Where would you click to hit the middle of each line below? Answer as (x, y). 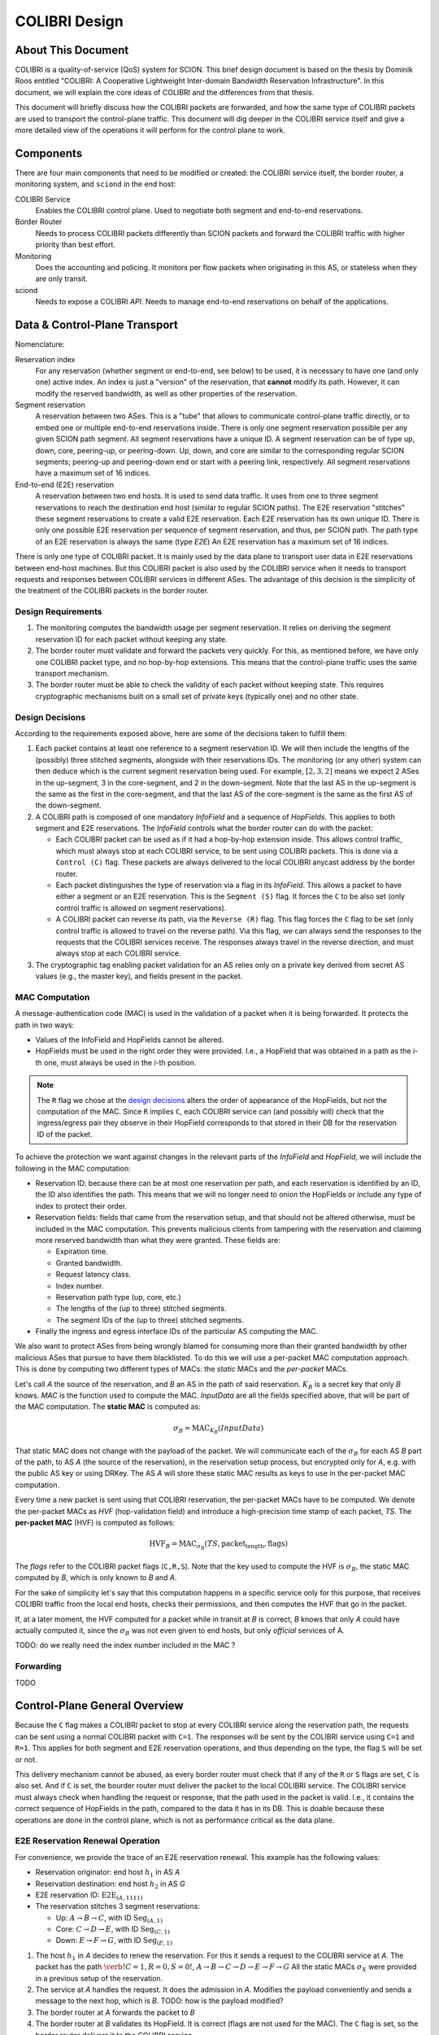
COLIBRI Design (69, 21)
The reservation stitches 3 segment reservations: (118, 1906)
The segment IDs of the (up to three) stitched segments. (150, 1319)
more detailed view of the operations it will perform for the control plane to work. (150, 130)
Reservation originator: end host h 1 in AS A (108, 1873)
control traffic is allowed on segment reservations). (141, 908)
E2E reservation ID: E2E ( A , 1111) (89, 1895)
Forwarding (38, 1666)
